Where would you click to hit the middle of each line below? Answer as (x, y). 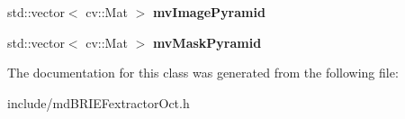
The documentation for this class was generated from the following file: (203, 73)
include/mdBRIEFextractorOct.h (99, 102)
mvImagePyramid (209, 12)
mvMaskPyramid (207, 42)
